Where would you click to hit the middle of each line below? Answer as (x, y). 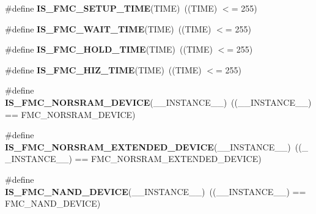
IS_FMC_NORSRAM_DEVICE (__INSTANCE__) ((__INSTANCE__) (158, 102)
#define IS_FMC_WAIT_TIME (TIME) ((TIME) (108, 28)
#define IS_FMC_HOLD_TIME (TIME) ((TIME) (109, 49)
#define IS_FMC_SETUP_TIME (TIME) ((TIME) (111, 8)
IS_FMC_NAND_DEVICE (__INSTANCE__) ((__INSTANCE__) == (156, 191)
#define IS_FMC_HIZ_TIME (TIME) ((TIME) (103, 69)
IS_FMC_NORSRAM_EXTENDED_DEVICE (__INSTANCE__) (148, 146)
